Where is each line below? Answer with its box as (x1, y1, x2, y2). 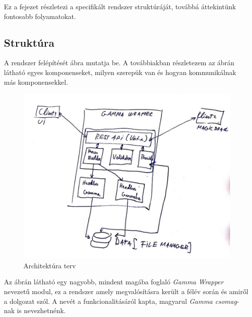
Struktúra (4, 35, 55, 50)
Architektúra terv (23, 260, 76, 270)
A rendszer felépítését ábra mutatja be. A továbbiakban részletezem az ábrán (4, 57, 234, 68)
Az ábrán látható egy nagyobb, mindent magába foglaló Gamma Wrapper (4, 277, 224, 287)
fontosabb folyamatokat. (4, 11, 76, 21)
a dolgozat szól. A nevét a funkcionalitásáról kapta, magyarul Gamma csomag (4, 296, 237, 306)
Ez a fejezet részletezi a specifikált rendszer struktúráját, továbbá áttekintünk (4, 1, 236, 11)
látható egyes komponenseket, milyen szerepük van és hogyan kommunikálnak (4, 67, 236, 77)
